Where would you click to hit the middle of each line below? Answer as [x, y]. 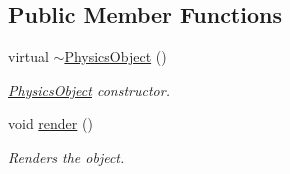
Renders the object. [66, 156]
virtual [28, 56]
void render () [50, 123]
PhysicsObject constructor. [89, 89]
